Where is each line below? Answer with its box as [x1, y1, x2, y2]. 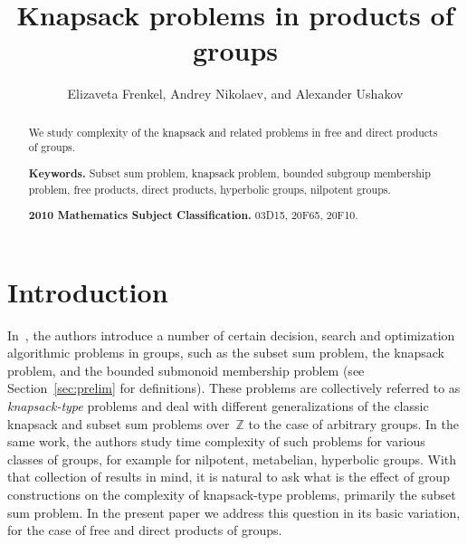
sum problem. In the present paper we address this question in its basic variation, [7, 502, 461, 521]
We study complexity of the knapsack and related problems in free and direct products [28, 124, 438, 139]
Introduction [7, 272, 168, 310]
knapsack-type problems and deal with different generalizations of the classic [7, 397, 429, 416]
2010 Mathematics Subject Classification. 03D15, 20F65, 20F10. [28, 207, 358, 224]
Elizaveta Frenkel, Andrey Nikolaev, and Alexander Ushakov [67, 84, 404, 103]
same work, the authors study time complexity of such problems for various [7, 432, 425, 451]
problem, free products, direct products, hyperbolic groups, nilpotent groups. [28, 181, 391, 196]
